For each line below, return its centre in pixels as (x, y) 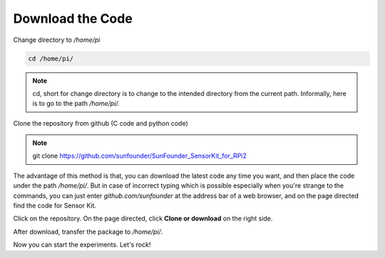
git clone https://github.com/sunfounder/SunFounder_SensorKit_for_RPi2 (140, 156)
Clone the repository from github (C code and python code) (101, 123)
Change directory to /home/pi (57, 40)
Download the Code (73, 18)
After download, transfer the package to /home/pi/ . (88, 232)
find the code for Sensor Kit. (55, 205)
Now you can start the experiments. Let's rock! (82, 244)
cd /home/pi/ (51, 58)
